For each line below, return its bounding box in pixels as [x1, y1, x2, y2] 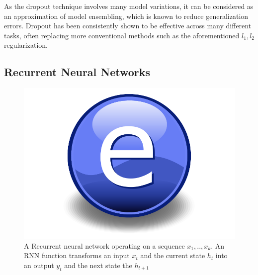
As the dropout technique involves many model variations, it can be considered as [4, 1, 254, 11]
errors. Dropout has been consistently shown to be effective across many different [4, 20, 252, 31]
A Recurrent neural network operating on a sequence [24, 240, 185, 251]
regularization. [4, 40, 48, 50]
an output [24, 260, 54, 270]
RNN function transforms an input [24, 250, 130, 261]
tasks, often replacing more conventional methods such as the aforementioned [4, 30, 240, 40]
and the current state [140, 250, 205, 261]
